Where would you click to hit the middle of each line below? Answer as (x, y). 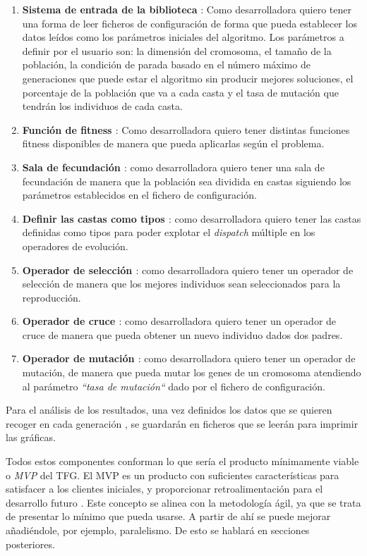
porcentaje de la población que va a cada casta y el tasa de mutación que (180, 92)
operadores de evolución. (75, 246)
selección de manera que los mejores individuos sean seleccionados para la (181, 284)
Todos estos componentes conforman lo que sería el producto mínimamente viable (182, 461)
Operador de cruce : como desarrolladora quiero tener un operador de (179, 321)
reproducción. (52, 297)
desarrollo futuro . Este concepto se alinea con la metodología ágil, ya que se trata (183, 502)
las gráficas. (31, 437)
